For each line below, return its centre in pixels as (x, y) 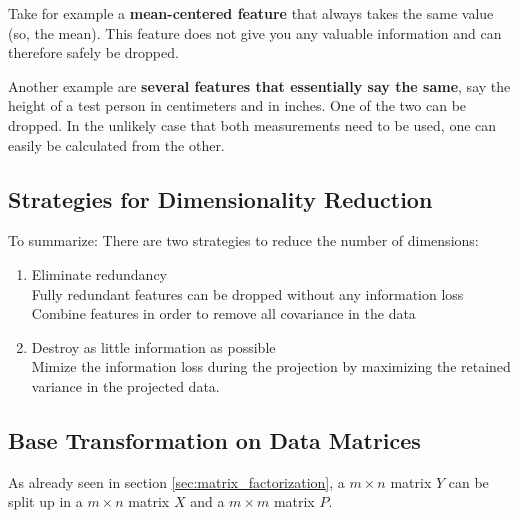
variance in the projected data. (125, 385)
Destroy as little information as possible (153, 346)
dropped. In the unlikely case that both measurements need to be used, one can (252, 124)
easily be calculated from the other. (116, 144)
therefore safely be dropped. (93, 52)
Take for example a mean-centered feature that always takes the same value (251, 13)
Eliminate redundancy (99, 273)
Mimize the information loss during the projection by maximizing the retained (271, 366)
